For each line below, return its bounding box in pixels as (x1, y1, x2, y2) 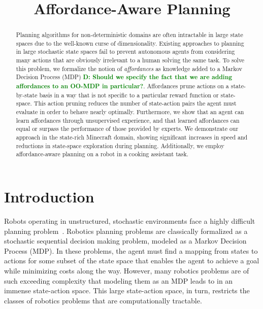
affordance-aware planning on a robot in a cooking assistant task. (16, 150, 189, 158)
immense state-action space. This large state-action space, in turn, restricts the (4, 285, 250, 296)
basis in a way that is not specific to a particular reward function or (39, 90, 219, 99)
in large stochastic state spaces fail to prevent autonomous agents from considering (16, 47, 235, 56)
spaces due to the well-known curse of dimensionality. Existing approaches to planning (16, 39, 244, 47)
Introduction (4, 186, 94, 207)
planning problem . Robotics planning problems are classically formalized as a (4, 225, 248, 236)
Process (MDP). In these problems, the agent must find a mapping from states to (4, 245, 258, 256)
